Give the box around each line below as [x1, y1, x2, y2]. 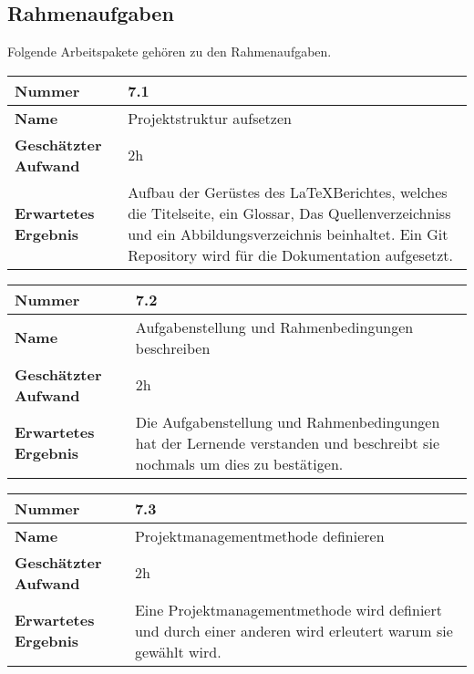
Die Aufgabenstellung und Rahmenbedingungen [135, 410, 440, 432]
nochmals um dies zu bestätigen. [135, 452, 344, 474]
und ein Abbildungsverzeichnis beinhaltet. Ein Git [128, 223, 448, 244]
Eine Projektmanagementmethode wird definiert [134, 598, 442, 620]
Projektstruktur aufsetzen [128, 107, 292, 129]
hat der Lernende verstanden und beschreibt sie [135, 431, 439, 453]
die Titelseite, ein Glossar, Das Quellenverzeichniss [128, 202, 451, 223]
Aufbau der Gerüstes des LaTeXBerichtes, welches [128, 181, 448, 202]
